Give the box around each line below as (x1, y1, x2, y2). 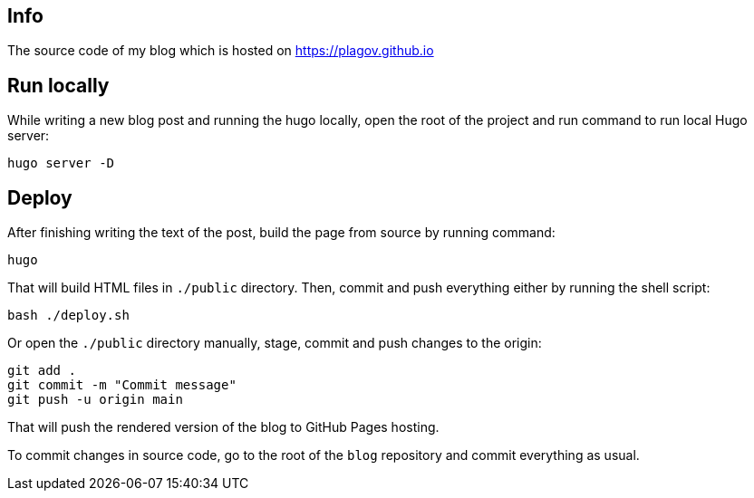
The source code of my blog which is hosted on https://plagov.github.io (7, 43, 434, 59)
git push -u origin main (7, 392, 183, 407)
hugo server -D (7, 156, 115, 171)
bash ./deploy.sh (7, 308, 130, 323)
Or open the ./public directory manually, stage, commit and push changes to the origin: (7, 335, 542, 351)
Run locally (7, 73, 110, 97)
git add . (7, 363, 76, 378)
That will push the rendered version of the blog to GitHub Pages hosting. (7, 419, 440, 436)
